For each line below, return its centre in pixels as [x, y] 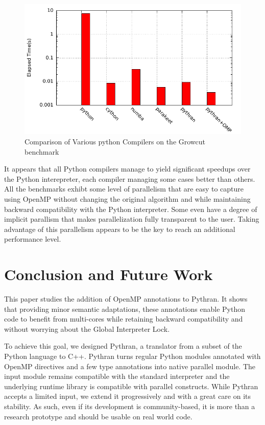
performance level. [33, 239]
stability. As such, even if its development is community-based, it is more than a [130, 406]
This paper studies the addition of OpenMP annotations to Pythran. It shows [126, 299]
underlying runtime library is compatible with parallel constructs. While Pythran [131, 386]
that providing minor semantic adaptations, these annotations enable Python [125, 309]
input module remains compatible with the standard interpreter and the [117, 376]
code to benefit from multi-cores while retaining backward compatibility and [124, 319]
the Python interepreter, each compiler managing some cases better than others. [130, 178]
